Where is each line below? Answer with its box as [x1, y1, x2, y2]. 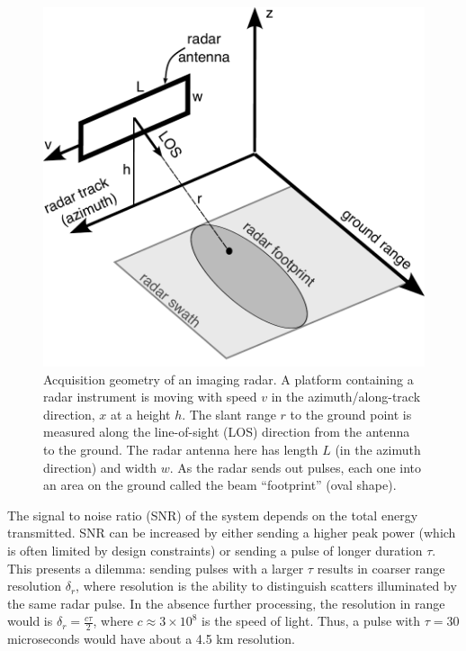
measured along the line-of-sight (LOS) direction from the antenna [43, 422, 410, 441]
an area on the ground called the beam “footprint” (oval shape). [43, 475, 397, 494]
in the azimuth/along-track [271, 387, 421, 406]
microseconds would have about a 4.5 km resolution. [7, 629, 295, 648]
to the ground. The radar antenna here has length [43, 439, 318, 458]
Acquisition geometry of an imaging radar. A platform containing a [43, 369, 414, 388]
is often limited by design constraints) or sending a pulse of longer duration [7, 540, 423, 559]
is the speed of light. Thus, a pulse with [202, 611, 421, 630]
